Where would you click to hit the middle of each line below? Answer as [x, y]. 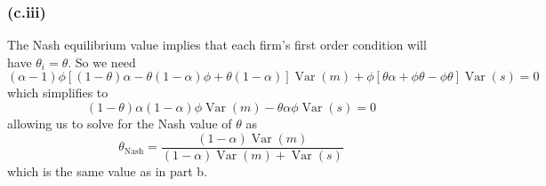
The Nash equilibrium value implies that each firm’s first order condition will [217, 45]
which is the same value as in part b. [108, 170]
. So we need [102, 62]
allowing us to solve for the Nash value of [120, 123]
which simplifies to [58, 93]
